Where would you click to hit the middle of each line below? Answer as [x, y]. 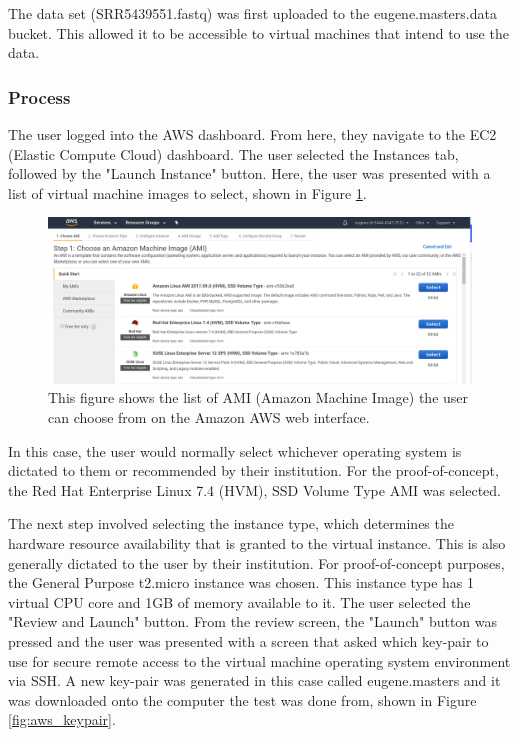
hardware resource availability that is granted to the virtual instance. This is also [257, 542]
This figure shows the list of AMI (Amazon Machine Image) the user [258, 397]
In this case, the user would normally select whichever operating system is [235, 450]
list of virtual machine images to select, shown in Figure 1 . [187, 192]
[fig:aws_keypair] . [62, 719]
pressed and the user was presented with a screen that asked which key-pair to [248, 640]
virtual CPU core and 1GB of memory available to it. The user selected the [239, 601]
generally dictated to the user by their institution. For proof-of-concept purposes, [256, 562]
